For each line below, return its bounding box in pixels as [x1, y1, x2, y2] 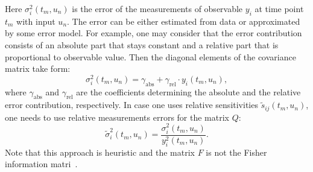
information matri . [5, 158, 78, 170]
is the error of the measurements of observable [72, 2, 243, 14]
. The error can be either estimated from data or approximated [67, 14, 300, 27]
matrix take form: [5, 62, 71, 75]
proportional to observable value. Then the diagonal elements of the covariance [5, 50, 296, 63]
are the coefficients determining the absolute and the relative [76, 85, 301, 98]
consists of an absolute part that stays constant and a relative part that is [5, 38, 279, 51]
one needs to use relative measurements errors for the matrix [5, 110, 229, 123]
